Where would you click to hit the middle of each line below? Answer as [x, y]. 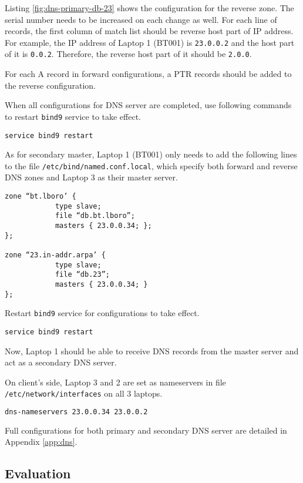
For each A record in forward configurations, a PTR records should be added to [148, 74]
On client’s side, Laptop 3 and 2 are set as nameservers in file [115, 382]
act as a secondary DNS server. [61, 362]
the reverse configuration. [50, 85]
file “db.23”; [82, 275]
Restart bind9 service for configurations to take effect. [102, 313]
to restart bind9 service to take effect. [73, 116]
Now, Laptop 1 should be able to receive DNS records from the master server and [152, 350]
